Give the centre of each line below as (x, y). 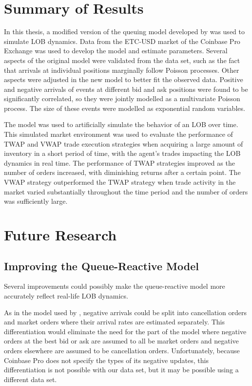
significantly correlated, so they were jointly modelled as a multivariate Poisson (122, 98)
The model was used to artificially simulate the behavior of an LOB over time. (121, 124)
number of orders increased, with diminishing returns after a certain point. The (122, 172)
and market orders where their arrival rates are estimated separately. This (115, 322)
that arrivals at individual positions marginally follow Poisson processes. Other (122, 70)
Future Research (60, 235)
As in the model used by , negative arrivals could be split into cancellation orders (125, 312)
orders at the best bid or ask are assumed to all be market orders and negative (121, 341)
